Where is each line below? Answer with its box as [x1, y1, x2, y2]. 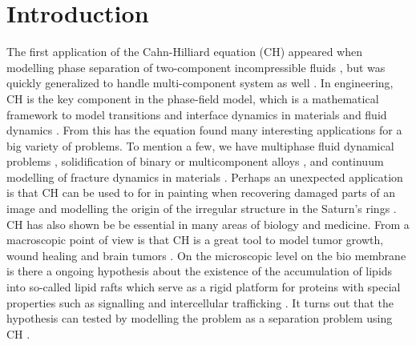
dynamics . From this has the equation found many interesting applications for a [6, 122, 402, 138]
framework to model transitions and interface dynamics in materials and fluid [6, 106, 387, 122]
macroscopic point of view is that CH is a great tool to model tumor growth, [6, 231, 384, 248]
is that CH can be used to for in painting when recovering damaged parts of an [6, 184, 395, 201]
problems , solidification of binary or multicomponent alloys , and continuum [6, 153, 384, 170]
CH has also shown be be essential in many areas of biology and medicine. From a [6, 215, 410, 232]
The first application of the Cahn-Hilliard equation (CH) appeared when [6, 43, 362, 60]
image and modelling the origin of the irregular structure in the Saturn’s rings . [6, 200, 397, 217]
